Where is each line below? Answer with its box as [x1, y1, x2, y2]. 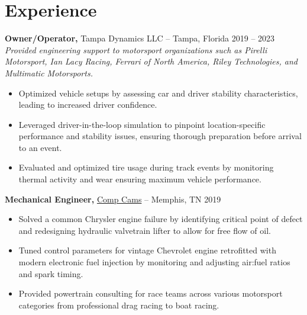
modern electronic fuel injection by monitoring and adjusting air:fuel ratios [18, 256, 290, 268]
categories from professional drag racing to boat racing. [18, 298, 219, 311]
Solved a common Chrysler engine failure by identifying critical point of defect [18, 213, 303, 225]
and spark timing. [18, 267, 83, 279]
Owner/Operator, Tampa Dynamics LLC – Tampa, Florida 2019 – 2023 [5, 32, 275, 44]
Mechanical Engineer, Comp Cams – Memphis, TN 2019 [5, 192, 221, 205]
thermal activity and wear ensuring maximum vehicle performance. [18, 173, 261, 185]
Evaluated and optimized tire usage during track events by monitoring [18, 161, 274, 173]
